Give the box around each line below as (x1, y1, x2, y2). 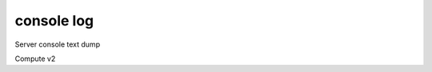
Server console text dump (14, 40, 100, 49)
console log (14, 12, 94, 29)
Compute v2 (14, 54, 56, 63)
